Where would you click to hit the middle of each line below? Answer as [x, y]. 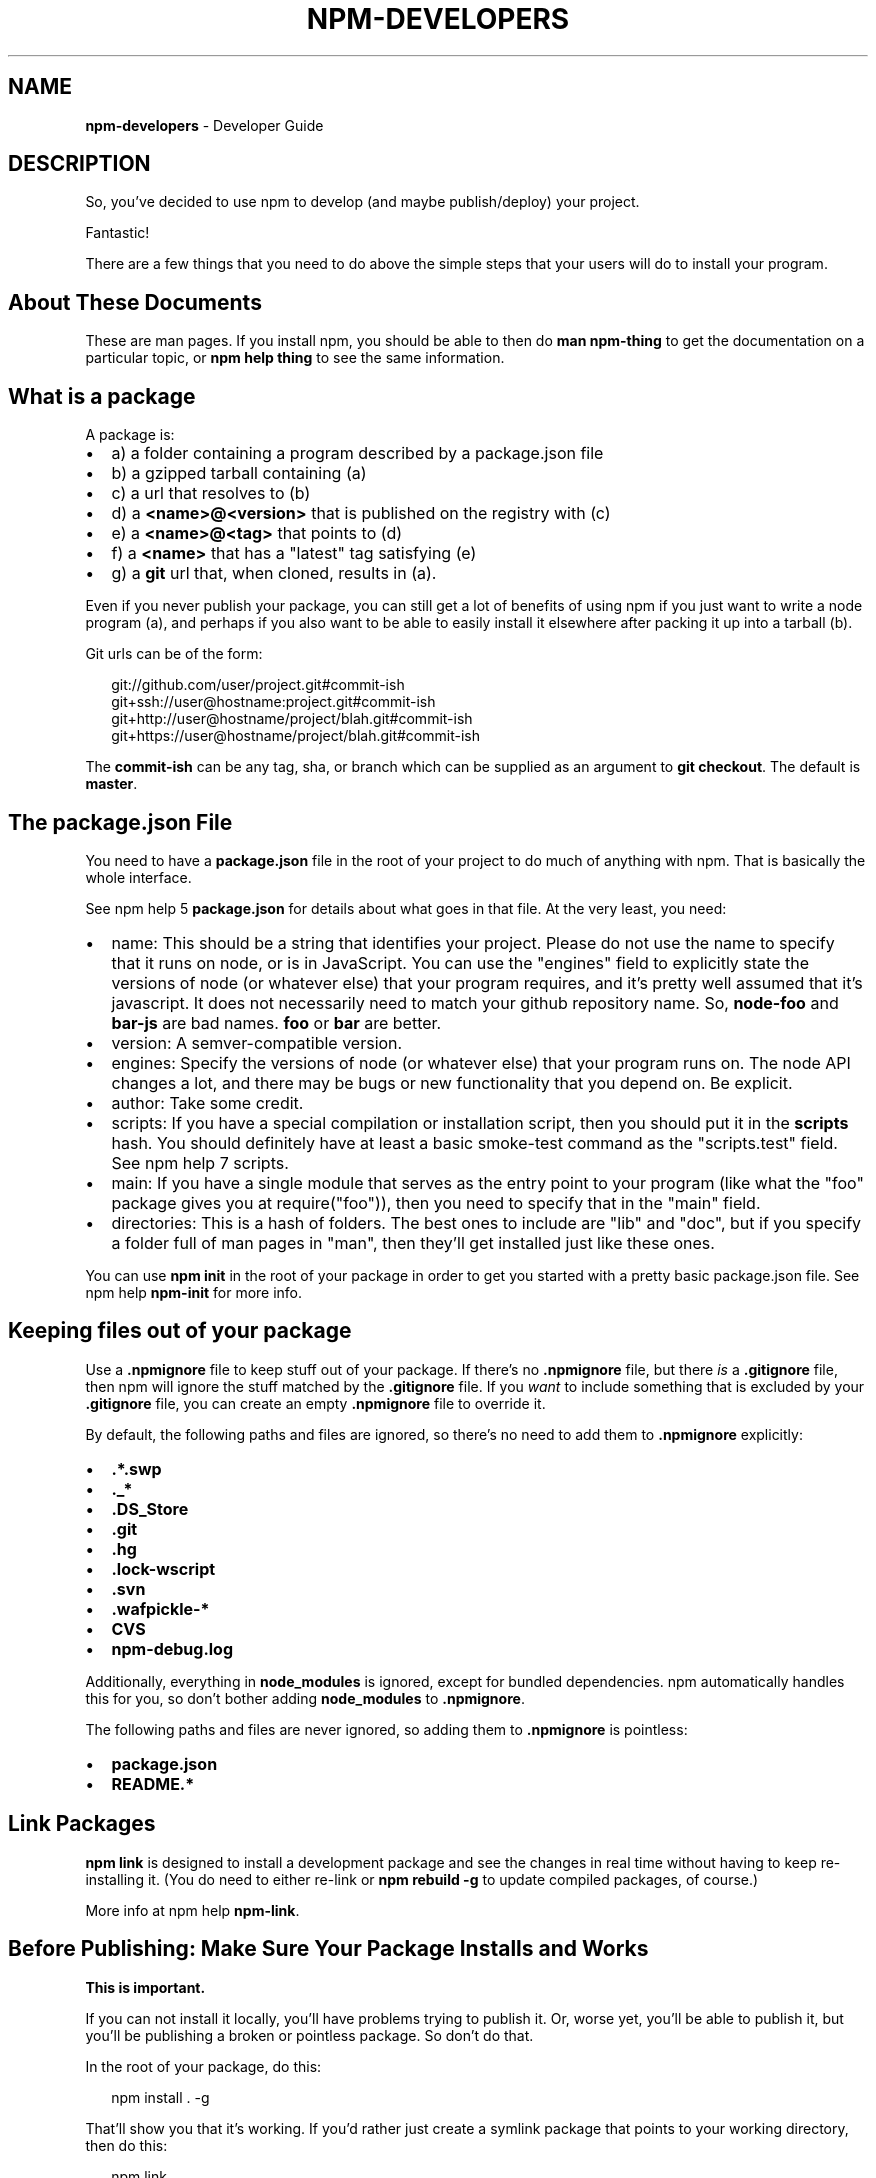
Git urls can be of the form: [174, 654]
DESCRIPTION [79, 164]
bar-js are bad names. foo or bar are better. [276, 1022]
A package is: [130, 435]
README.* [153, 1783]
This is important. [145, 1987]
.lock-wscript [163, 1568]
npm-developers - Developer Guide [204, 125]
